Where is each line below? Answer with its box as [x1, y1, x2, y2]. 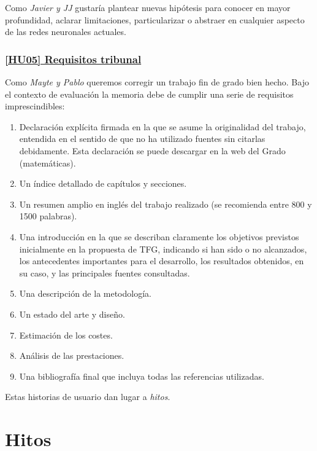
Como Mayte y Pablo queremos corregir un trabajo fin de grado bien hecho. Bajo [5, 76, 309, 88]
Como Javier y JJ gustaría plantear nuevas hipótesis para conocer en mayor [5, 1, 291, 14]
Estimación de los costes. [19, 328, 113, 341]
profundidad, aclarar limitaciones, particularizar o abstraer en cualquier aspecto [5, 13, 305, 26]
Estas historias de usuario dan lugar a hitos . [5, 390, 170, 403]
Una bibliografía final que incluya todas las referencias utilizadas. [19, 369, 264, 382]
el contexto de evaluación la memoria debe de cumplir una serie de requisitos [5, 87, 294, 100]
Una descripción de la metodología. [19, 287, 151, 300]
